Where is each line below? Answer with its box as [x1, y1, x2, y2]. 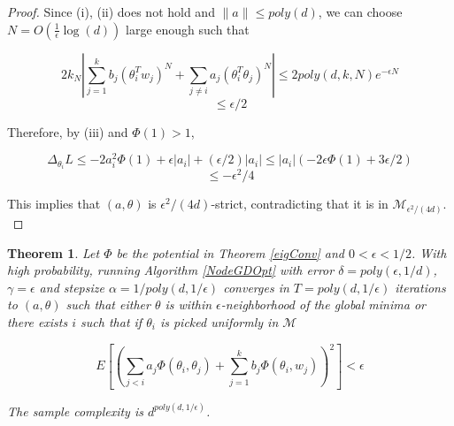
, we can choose [318, 3, 403, 20]
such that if [81, 312, 142, 331]
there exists [7, 312, 68, 331]
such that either [65, 295, 150, 314]
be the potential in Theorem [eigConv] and [116, 243, 344, 262]
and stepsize [39, 278, 104, 296]
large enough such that [126, 19, 250, 38]
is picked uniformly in [159, 312, 279, 331]
